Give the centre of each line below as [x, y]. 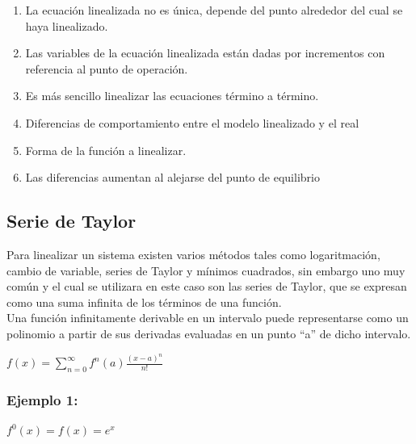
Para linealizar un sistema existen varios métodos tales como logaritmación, [193, 254]
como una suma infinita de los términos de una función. [144, 302]
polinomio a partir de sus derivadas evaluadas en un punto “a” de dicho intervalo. [209, 333]
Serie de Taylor [71, 221]
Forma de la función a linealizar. [106, 150]
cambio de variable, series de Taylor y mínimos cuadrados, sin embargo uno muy [206, 270]
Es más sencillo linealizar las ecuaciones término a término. [172, 96]
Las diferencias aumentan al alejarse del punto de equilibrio [172, 177]
